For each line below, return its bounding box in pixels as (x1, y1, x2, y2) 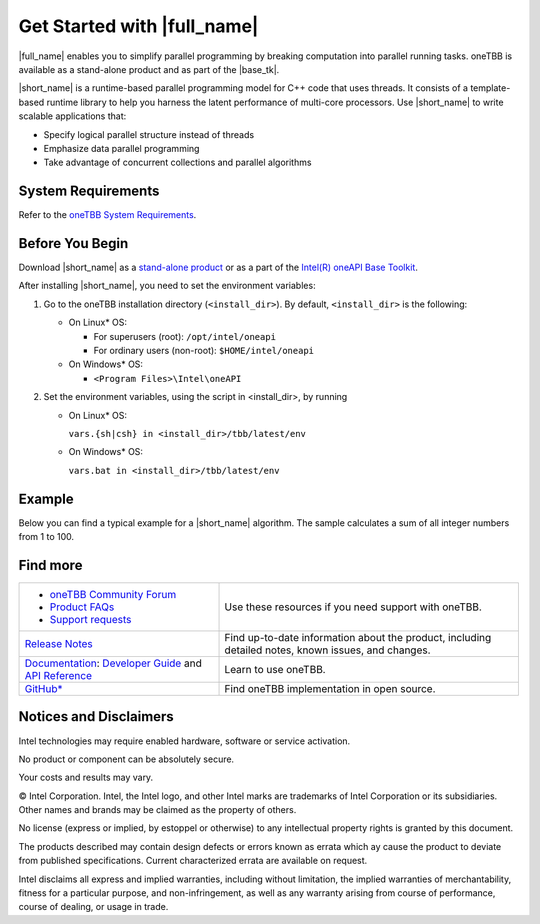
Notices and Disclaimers (18, 708, 174, 725)
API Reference (24, 668, 92, 682)
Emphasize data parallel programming (43, 142, 200, 154)
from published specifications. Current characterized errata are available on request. (18, 855, 368, 867)
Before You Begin (18, 235, 129, 252)
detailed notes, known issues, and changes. (224, 643, 431, 657)
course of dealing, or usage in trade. (18, 901, 169, 913)
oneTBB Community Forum (49, 587, 177, 601)
